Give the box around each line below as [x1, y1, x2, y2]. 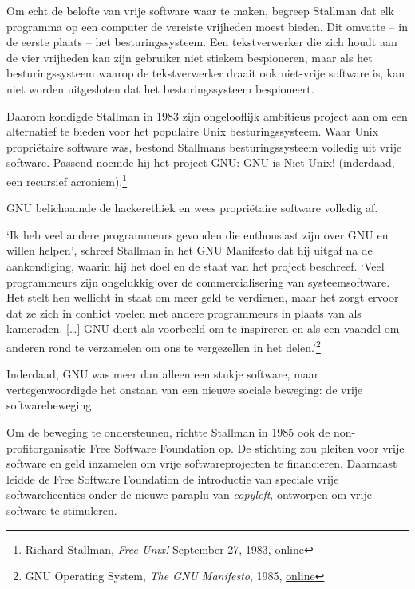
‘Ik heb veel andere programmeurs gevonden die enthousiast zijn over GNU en [6, 226, 389, 243]
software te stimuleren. [6, 501, 117, 518]
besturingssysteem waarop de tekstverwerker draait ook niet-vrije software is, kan [6, 65, 405, 81]
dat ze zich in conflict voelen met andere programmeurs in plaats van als [6, 304, 362, 321]
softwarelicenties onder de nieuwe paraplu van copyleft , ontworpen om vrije [6, 486, 372, 503]
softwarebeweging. [6, 397, 95, 413]
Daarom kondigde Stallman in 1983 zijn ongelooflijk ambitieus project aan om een [6, 107, 408, 124]
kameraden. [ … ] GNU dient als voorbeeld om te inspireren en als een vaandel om [6, 320, 400, 337]
